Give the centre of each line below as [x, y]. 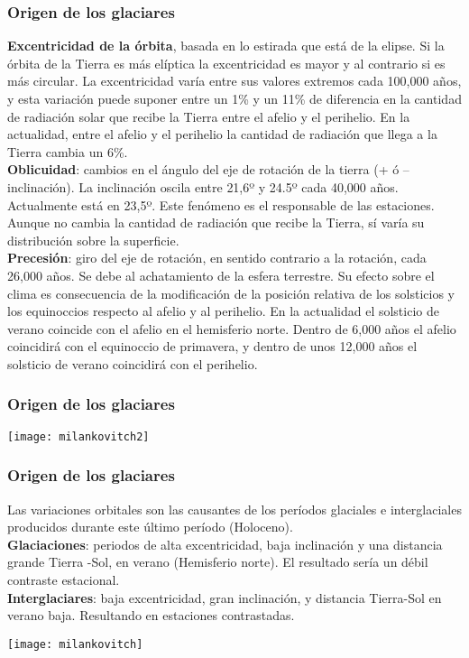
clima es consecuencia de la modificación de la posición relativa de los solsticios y [231, 293]
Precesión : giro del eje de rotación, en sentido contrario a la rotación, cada [217, 258]
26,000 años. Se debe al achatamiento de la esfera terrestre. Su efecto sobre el [221, 275]
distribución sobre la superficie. [93, 240]
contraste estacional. [64, 579]
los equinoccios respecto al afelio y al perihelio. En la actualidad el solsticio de [223, 311]
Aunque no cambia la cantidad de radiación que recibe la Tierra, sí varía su [216, 222]
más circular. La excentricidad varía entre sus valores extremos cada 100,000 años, [234, 81]
